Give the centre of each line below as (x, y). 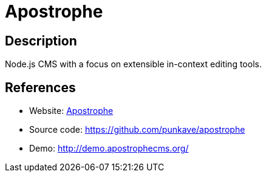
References (40, 87)
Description (41, 41)
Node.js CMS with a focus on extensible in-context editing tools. (133, 64)
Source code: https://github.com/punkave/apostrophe (137, 130)
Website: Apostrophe (71, 111)
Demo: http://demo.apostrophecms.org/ (109, 149)
